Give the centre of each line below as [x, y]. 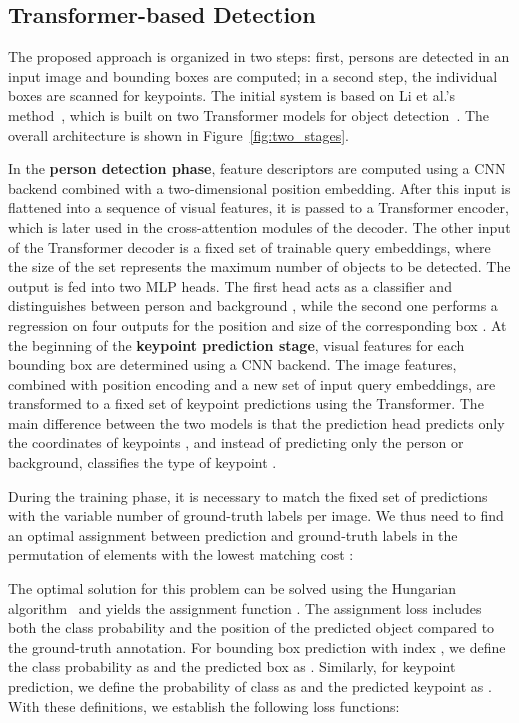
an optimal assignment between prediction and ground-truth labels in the [233, 534]
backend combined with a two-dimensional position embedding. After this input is [259, 187]
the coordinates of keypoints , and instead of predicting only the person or [236, 442]
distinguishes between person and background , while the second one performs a [253, 305]
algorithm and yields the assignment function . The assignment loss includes [245, 607]
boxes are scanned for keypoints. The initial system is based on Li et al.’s [231, 95]
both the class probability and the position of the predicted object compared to [251, 627]
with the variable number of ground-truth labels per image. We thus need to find [256, 515]
